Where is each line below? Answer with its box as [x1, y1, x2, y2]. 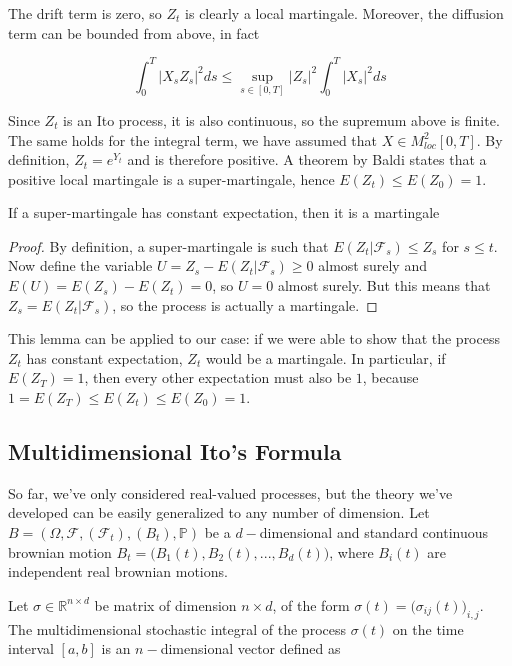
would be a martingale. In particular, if [205, 347, 446, 368]
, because [362, 367, 419, 388]
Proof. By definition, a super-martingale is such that [8, 235, 329, 256]
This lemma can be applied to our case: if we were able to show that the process [8, 328, 500, 349]
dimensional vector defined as [160, 638, 341, 659]
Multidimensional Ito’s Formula [8, 436, 342, 467]
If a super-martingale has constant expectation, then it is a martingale [8, 202, 440, 223]
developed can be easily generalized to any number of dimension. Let [8, 502, 430, 523]
